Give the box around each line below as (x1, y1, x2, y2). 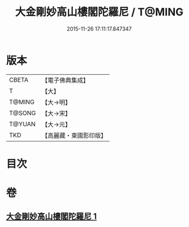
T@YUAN (9, 120, 36, 128)
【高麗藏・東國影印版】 (41, 131, 107, 139)
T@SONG (9, 108, 37, 117)
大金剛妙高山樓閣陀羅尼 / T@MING (15, 5, 184, 19)
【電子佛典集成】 (41, 76, 90, 84)
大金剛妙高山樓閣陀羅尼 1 (6, 212, 97, 222)
